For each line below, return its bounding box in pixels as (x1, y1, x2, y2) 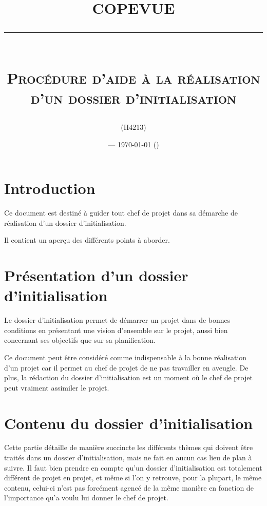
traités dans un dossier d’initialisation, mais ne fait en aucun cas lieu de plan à (4, 452, 252, 463)
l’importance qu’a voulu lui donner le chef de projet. (4, 492, 168, 503)
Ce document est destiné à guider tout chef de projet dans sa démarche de (4, 207, 238, 218)
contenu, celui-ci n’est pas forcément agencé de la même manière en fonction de (4, 482, 254, 493)
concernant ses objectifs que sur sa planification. (4, 335, 156, 345)
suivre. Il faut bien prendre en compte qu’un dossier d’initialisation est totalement (4, 462, 262, 473)
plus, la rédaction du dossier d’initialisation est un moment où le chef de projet (4, 372, 253, 383)
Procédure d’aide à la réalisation (7, 67, 260, 88)
